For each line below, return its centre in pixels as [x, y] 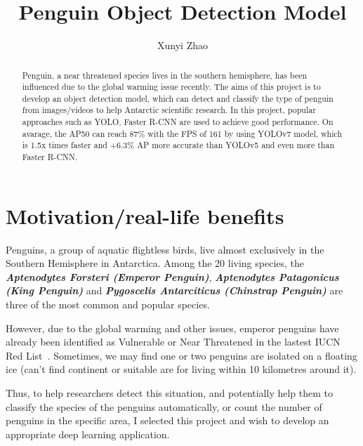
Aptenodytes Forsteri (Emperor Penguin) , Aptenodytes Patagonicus [172, 276]
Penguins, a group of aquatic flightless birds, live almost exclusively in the [165, 249]
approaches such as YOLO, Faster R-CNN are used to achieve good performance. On [178, 122]
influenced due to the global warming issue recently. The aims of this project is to [171, 87]
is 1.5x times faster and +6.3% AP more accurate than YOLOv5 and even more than [178, 145]
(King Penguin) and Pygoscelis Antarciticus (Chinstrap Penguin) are [174, 290]
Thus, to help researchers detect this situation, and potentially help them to [170, 393]
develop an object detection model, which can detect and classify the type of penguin [178, 98]
